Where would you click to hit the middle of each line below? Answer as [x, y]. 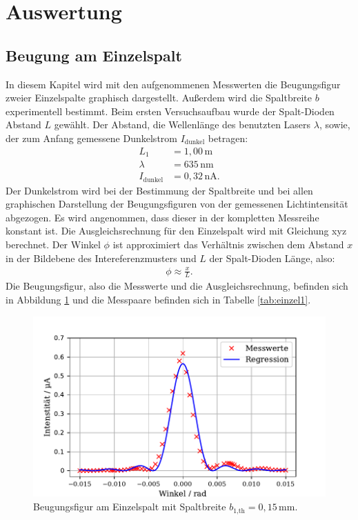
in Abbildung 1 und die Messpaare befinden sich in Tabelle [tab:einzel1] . [158, 300]
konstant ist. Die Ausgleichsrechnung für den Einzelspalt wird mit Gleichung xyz [176, 231]
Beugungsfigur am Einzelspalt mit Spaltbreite [130, 507]
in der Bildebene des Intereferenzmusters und [101, 258]
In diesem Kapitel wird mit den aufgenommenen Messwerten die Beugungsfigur [173, 84]
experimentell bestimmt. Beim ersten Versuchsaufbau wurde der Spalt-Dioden [170, 111]
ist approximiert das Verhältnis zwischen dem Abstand [228, 244]
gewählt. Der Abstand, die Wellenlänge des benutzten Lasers [182, 124]
